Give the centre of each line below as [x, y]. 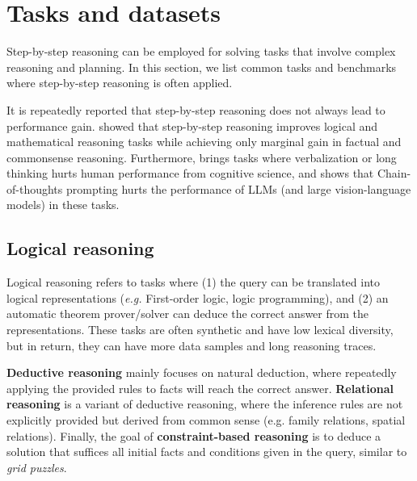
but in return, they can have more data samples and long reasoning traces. [192, 345]
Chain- [394, 173]
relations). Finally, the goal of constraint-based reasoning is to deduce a [194, 435]
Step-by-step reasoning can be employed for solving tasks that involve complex [201, 51]
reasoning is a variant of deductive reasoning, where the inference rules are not [205, 404]
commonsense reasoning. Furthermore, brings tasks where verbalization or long [202, 157]
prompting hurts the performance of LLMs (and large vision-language [238, 188]
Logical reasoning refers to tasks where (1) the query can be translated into [194, 282]
